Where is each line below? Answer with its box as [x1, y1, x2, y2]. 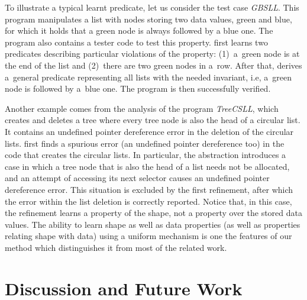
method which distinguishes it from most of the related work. [5, 241, 227, 253]
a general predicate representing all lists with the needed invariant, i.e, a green [5, 70, 292, 83]
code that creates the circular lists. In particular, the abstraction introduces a [5, 149, 286, 161]
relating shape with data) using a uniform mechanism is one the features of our [5, 230, 292, 242]
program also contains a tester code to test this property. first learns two [5, 36, 268, 48]
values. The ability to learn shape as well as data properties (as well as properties [5, 218, 300, 230]
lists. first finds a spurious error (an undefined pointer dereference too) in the [5, 137, 285, 149]
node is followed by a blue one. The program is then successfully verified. [5, 82, 271, 95]
